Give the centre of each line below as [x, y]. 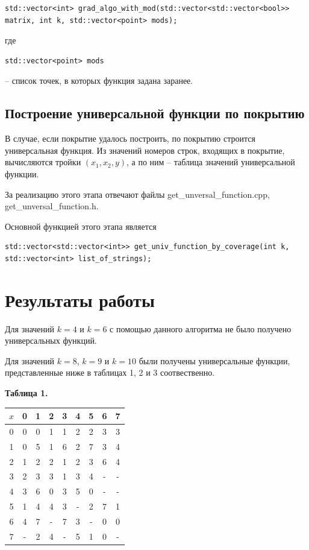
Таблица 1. [27, 393]
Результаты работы [80, 299]
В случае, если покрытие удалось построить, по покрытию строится [130, 138]
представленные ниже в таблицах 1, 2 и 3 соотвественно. [110, 372]
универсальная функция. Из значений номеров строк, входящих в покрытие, [145, 150]
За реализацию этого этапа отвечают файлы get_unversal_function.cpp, [137, 194]
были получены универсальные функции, [214, 360]
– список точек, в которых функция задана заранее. [99, 81]
